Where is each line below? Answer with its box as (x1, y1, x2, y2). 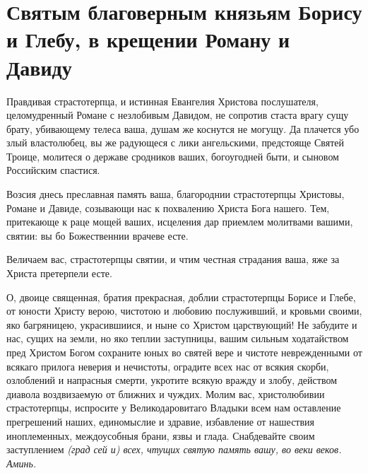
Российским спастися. (6, 163, 100, 177)
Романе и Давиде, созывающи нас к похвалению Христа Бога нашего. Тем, (6, 200, 330, 215)
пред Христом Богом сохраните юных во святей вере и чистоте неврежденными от (6, 345, 362, 359)
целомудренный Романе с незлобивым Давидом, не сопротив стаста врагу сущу (6, 107, 349, 122)
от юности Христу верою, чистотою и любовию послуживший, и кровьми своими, (6, 303, 362, 318)
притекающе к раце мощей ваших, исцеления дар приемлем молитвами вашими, (6, 214, 353, 229)
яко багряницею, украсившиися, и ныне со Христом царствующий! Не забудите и (6, 317, 357, 332)
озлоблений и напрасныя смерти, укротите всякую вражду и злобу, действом (6, 373, 337, 387)
